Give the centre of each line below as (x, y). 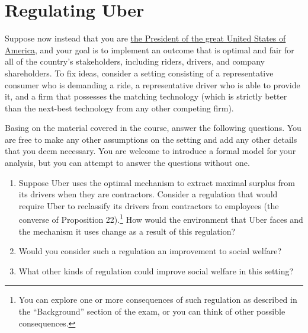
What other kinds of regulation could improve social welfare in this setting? (156, 270)
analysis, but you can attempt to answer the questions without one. (127, 163)
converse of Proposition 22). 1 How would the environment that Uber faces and (161, 219)
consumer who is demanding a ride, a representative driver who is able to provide (153, 84)
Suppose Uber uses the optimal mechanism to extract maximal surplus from (157, 182)
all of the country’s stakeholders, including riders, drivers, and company (135, 61)
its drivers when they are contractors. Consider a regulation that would (148, 194)
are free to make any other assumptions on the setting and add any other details (151, 139)
